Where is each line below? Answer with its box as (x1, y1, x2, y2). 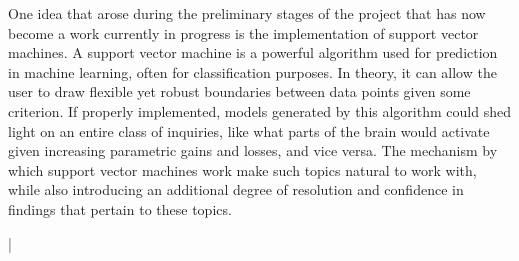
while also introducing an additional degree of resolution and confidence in (8, 179, 464, 200)
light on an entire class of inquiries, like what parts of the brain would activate (8, 120, 490, 141)
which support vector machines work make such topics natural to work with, (8, 159, 477, 180)
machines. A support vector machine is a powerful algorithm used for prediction (8, 42, 498, 63)
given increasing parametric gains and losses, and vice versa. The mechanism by (8, 140, 498, 161)
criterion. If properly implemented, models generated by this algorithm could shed (8, 100, 511, 121)
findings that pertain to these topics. (8, 198, 232, 219)
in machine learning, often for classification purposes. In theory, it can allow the (8, 61, 497, 82)
